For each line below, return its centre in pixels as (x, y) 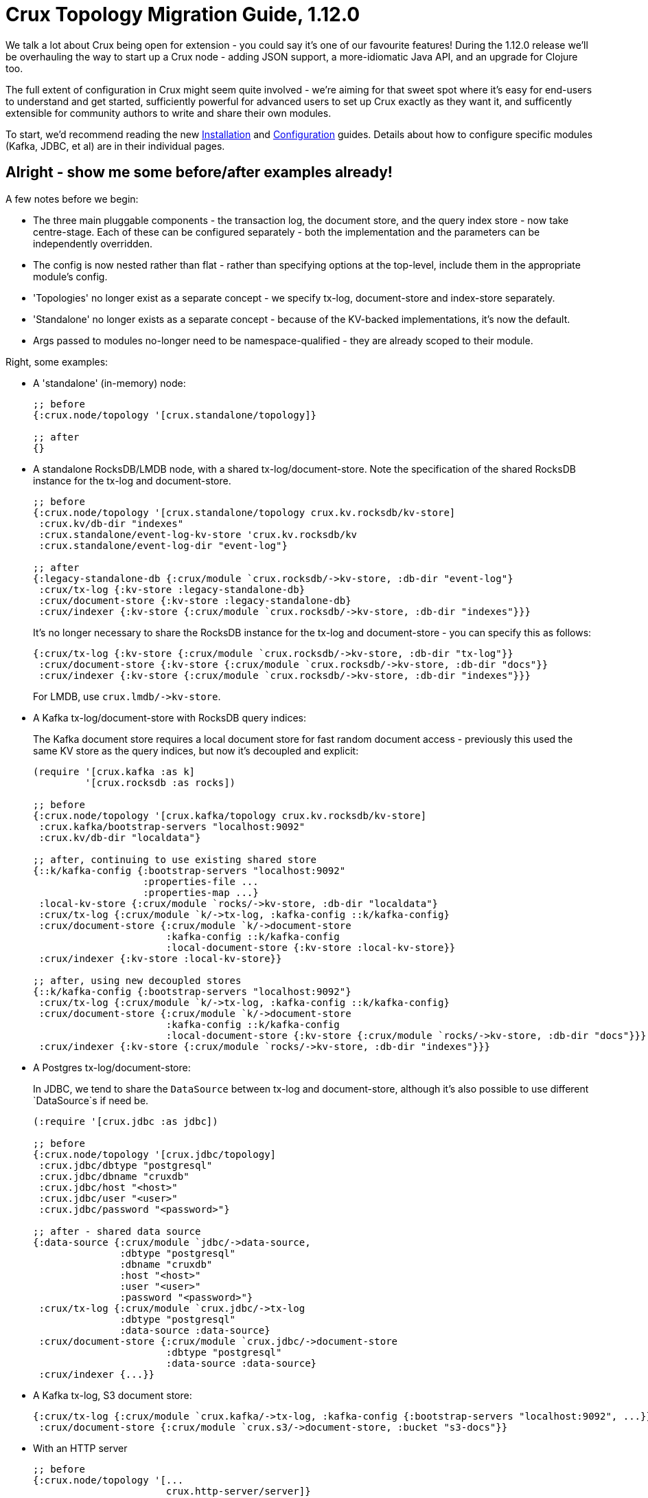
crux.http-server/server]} (238, 1491)
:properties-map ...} (201, 892)
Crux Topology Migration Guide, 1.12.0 (183, 14)
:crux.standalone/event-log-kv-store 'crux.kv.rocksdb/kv (198, 534)
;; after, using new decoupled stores (137, 980)
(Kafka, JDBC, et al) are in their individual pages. (115, 146)
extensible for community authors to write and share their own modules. (169, 113)
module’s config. (70, 276)
